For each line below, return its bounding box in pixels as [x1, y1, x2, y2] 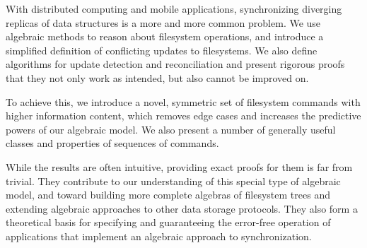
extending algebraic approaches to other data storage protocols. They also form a [6, 201, 358, 215]
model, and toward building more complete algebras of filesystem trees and [6, 187, 330, 202]
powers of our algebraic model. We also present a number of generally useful [6, 122, 336, 136]
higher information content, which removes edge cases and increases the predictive [6, 108, 361, 123]
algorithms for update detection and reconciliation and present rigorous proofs [6, 57, 345, 71]
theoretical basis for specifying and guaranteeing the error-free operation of [6, 215, 331, 230]
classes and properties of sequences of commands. [6, 136, 219, 150]
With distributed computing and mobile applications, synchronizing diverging [6, 1, 342, 16]
